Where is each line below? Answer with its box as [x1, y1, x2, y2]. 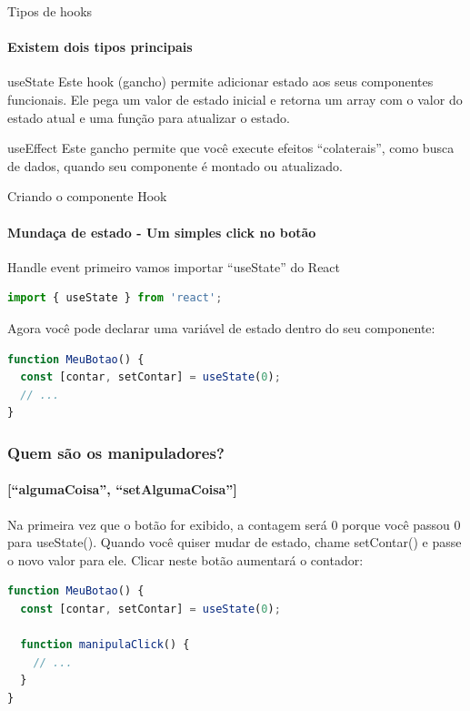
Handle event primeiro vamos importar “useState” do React [7, 257, 341, 276]
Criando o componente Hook [7, 187, 167, 206]
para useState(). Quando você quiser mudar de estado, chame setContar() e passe [7, 533, 462, 552]
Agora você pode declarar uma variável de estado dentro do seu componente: [7, 318, 435, 337]
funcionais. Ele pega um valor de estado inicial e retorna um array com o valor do [7, 89, 463, 108]
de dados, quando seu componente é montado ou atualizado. [7, 156, 343, 175]
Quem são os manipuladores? [7, 441, 225, 463]
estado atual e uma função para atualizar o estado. [7, 107, 290, 127]
